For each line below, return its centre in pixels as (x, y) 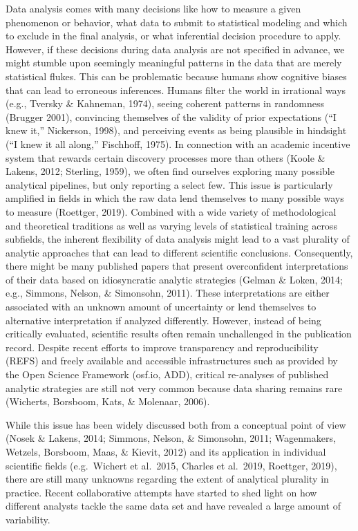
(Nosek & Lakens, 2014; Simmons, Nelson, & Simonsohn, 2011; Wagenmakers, (171, 438)
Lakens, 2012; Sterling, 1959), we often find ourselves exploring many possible (170, 171)
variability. (28, 519)
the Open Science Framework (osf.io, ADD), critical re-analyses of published (167, 374)
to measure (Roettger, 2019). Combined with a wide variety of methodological (171, 211)
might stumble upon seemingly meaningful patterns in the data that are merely (174, 63)
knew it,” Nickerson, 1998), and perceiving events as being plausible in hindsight (176, 130)
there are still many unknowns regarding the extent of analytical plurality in (167, 479)
